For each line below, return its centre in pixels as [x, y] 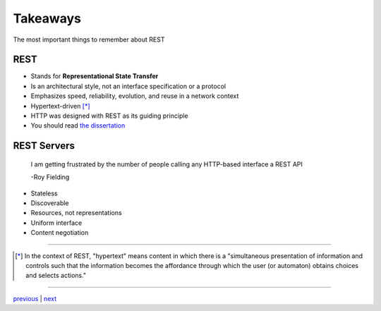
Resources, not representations [77, 213]
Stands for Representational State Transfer [95, 76]
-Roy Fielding [50, 177]
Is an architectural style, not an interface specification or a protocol [128, 86]
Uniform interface [56, 223]
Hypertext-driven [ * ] [61, 106]
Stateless [44, 193]
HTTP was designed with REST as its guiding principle [109, 116]
